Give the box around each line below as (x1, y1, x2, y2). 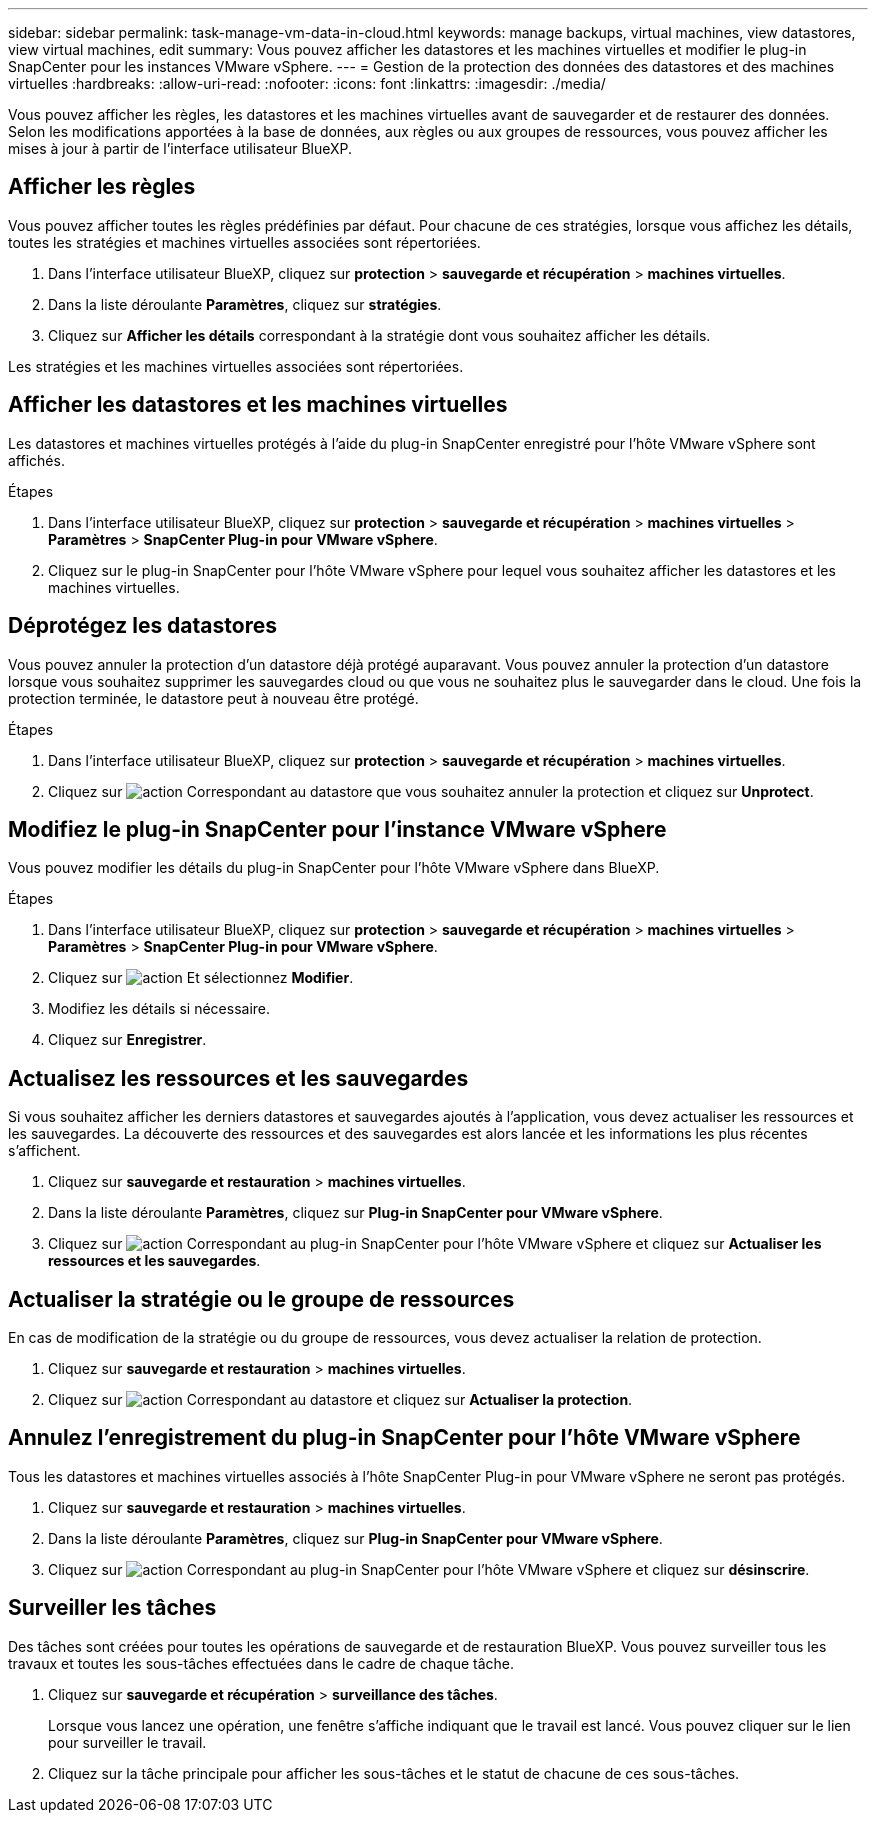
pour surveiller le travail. (48, 1733, 207, 1751)
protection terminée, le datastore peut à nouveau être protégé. (8, 689, 419, 707)
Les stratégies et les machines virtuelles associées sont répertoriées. (8, 357, 464, 375)
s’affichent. (8, 1142, 81, 1160)
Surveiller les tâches (8, 1595, 217, 1621)
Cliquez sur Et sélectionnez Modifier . (48, 969, 354, 987)
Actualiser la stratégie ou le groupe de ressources (8, 1286, 515, 1312)
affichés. (8, 451, 65, 469)
